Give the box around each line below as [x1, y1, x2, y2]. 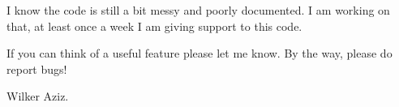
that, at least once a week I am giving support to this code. [6, 17, 302, 34]
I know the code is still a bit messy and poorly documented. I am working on [6, 2, 390, 18]
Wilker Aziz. [6, 88, 69, 105]
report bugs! [6, 60, 67, 77]
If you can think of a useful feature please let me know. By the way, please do [6, 45, 393, 62]
